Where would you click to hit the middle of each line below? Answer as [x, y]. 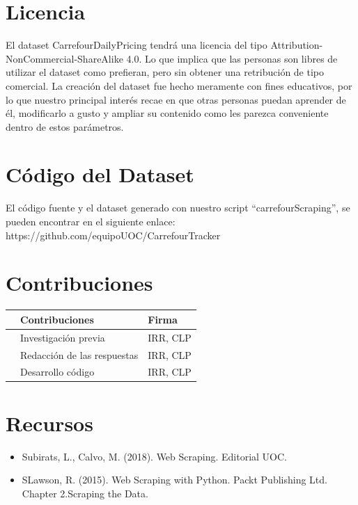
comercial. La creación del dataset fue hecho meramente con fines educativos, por [179, 85]
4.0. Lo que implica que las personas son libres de [232, 58]
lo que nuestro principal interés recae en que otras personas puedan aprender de [176, 99]
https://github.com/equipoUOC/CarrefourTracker [113, 235]
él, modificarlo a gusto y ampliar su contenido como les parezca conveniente [167, 113]
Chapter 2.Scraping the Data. [85, 493]
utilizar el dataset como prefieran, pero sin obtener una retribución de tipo [165, 72]
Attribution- [297, 45]
